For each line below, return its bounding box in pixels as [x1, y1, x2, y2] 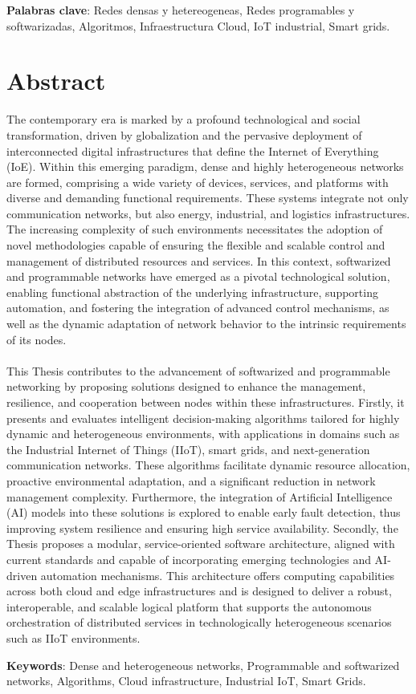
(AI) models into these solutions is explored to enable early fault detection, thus [6, 504, 401, 521]
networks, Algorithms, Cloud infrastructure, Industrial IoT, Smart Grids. [6, 672, 366, 689]
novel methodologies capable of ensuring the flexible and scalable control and [6, 237, 385, 254]
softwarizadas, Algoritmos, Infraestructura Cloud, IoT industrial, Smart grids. [6, 17, 390, 34]
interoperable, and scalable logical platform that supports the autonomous [6, 598, 372, 615]
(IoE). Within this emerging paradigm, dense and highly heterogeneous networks [6, 158, 404, 175]
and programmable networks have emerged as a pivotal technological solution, [6, 268, 390, 285]
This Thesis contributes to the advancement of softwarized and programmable [6, 362, 390, 379]
